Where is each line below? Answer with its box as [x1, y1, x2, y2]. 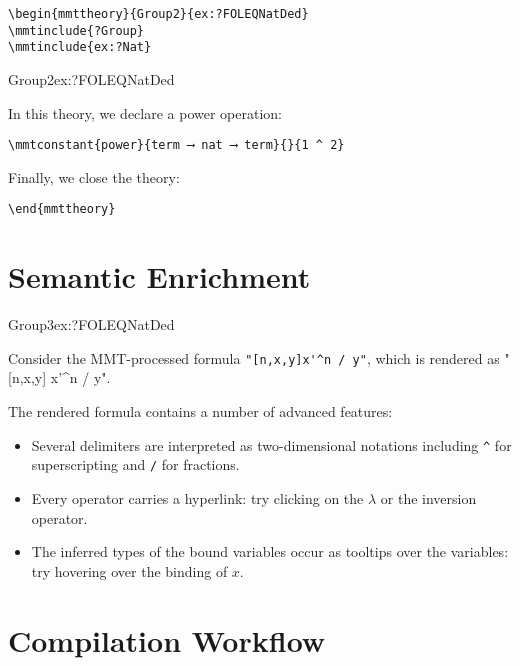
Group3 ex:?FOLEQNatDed [8, 314, 175, 335]
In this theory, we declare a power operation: [8, 102, 283, 123]
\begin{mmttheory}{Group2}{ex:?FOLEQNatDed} [8, 7, 309, 21]
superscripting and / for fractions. [31, 454, 240, 475]
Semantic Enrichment [8, 256, 311, 297]
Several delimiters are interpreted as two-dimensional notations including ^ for [31, 434, 512, 455]
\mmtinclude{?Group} [8, 23, 145, 38]
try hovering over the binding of [31, 560, 228, 581]
